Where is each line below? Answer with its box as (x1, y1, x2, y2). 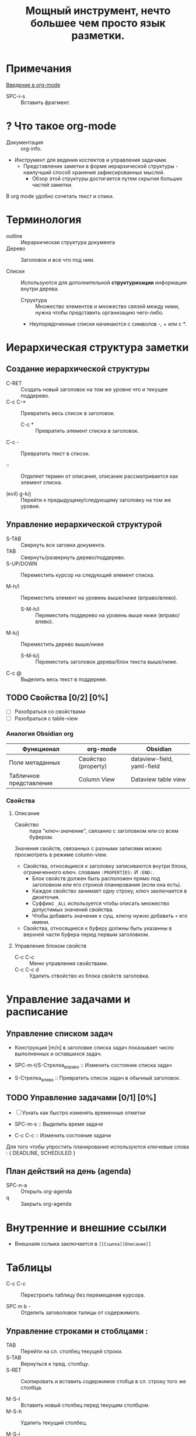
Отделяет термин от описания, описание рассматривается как (20, 473, 178, 480)
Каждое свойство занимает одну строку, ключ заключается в (32, 887, 187, 894)
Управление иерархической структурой (6, 519, 162, 529)
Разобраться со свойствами (14, 708, 86, 715)
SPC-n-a (6, 1182, 27, 1189)
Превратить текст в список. (20, 450, 90, 457)
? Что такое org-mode (6, 119, 117, 133)
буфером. (29, 833, 54, 841)
